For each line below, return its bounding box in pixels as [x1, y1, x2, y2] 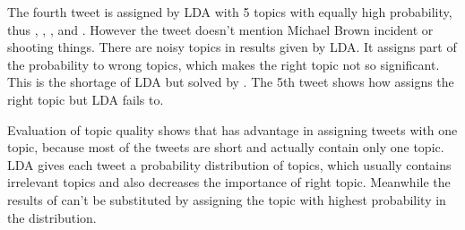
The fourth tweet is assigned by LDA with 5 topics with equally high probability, [7, 3, 452, 21]
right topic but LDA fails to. [7, 89, 164, 108]
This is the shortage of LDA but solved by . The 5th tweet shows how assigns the [7, 72, 454, 91]
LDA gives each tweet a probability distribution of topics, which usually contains [7, 155, 452, 174]
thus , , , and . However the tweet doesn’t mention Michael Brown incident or [7, 20, 434, 38]
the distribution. [7, 208, 97, 226]
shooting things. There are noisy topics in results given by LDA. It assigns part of [7, 38, 457, 56]
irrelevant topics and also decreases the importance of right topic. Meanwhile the [7, 173, 451, 192]
